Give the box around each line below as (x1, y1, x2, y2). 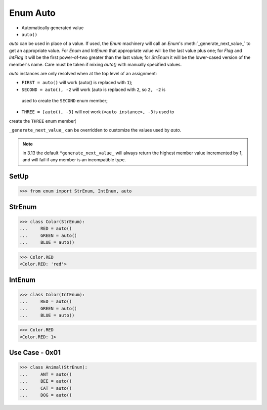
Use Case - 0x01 (9, 349, 61, 357)
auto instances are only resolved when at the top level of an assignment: (9, 70, 157, 76)
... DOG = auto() (19, 392, 72, 398)
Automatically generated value (21, 25, 84, 31)
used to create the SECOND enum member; (21, 98, 108, 104)
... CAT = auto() (19, 385, 72, 391)
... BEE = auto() (19, 378, 72, 384)
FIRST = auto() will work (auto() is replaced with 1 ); (21, 80, 133, 86)
